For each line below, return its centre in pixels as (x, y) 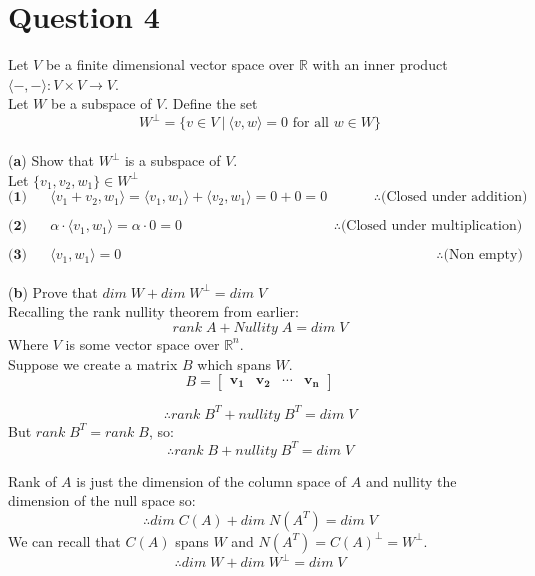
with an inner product (380, 64)
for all (310, 123)
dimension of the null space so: (102, 500)
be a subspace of (101, 103)
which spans (234, 363)
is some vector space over (142, 343)
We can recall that (64, 540)
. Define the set (211, 103)
